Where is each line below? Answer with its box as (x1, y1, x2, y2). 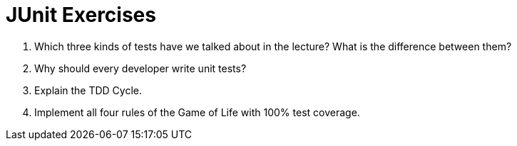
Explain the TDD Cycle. (34, 84, 143, 96)
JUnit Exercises (6, 3, 156, 27)
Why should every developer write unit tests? (34, 62, 247, 74)
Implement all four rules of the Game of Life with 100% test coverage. (34, 106, 360, 118)
